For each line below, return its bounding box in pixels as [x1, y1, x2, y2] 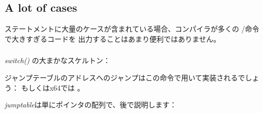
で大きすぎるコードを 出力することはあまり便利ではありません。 [5, 33, 221, 44]
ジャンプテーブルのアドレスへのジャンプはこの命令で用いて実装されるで [5, 72, 245, 82]
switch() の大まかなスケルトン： [5, 55, 110, 66]
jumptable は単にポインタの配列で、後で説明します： [5, 99, 177, 110]
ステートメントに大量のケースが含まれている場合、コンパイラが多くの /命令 [5, 23, 259, 34]
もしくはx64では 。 [21, 82, 84, 93]
